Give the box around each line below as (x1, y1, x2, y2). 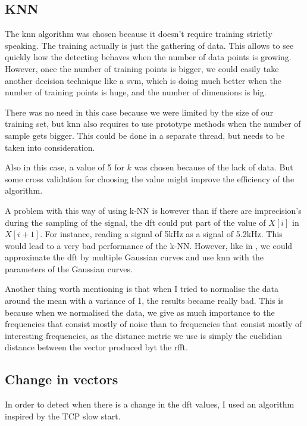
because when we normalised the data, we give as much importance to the (5, 306, 275, 318)
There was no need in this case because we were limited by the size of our (5, 105, 274, 118)
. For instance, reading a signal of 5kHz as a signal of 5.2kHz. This (40, 228, 283, 240)
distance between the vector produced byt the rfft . (5, 341, 188, 353)
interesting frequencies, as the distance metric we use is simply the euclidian (5, 329, 283, 341)
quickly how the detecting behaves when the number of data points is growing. (5, 51, 292, 63)
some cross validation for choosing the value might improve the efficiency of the (5, 172, 295, 185)
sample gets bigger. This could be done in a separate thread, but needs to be (5, 129, 285, 141)
